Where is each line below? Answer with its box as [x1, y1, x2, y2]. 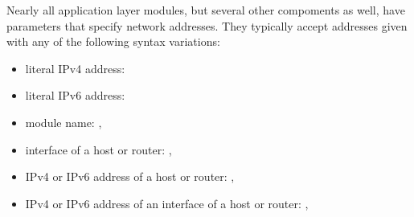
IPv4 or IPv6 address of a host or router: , [25, 168, 235, 185]
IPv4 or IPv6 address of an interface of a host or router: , [25, 194, 309, 211]
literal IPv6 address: [25, 87, 125, 104]
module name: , [25, 113, 102, 130]
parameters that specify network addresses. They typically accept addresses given [6, 17, 408, 34]
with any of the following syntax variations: [6, 33, 220, 50]
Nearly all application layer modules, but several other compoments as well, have [6, 2, 405, 18]
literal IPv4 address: [25, 59, 125, 76]
